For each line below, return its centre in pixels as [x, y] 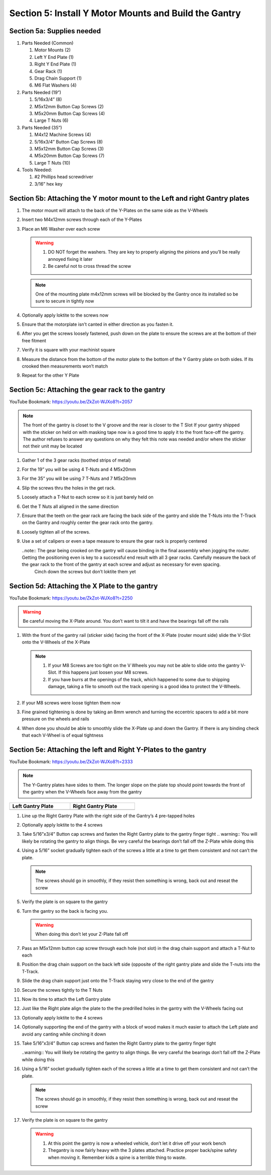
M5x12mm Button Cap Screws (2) [69, 106]
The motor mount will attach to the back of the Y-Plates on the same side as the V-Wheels [115, 210]
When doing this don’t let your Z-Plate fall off [82, 934]
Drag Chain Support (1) [58, 79]
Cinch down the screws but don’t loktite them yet [85, 571]
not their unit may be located [52, 446]
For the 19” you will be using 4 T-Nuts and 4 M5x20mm [79, 469]
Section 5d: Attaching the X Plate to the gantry [84, 586]
